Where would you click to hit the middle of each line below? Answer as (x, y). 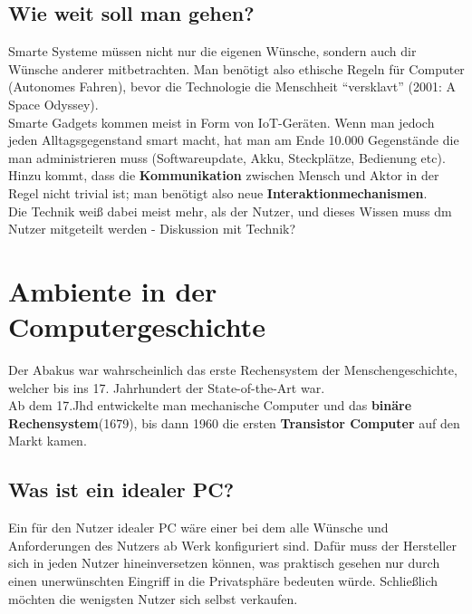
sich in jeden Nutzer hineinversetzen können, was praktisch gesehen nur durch (224, 563)
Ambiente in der (113, 290)
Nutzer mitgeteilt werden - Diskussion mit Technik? (152, 229)
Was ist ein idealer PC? (121, 489)
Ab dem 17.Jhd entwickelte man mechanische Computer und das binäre (210, 405)
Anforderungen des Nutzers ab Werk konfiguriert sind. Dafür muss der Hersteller (232, 545)
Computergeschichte (137, 326)
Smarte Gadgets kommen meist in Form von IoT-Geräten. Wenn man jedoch (222, 122)
